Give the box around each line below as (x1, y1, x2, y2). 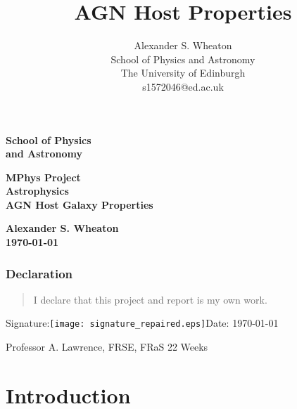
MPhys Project (6, 169, 81, 184)
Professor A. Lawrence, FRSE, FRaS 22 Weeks (6, 339, 208, 354)
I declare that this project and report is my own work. (33, 292, 267, 306)
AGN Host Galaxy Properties (6, 197, 153, 212)
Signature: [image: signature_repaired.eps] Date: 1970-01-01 (6, 316, 279, 330)
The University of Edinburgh (120, 65, 246, 80)
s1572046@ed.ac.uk (142, 79, 224, 93)
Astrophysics (6, 183, 69, 198)
